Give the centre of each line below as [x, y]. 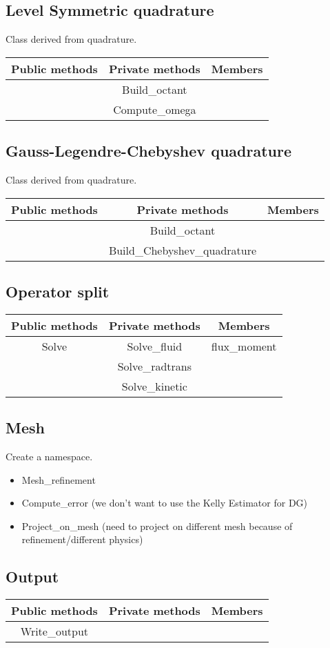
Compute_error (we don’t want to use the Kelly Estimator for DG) [165, 503]
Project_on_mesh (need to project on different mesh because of [157, 526]
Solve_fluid [155, 346]
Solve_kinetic [154, 386]
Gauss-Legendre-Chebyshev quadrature [148, 151]
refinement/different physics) [82, 539]
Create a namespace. [49, 456]
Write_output [54, 631]
